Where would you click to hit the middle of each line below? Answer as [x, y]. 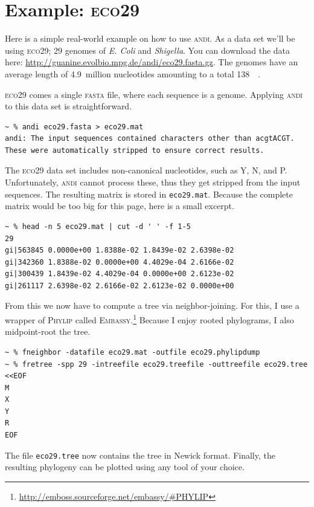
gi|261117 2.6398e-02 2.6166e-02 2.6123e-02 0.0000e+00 [120, 286]
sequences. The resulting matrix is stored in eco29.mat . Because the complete [149, 194]
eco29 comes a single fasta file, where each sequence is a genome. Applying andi [154, 94]
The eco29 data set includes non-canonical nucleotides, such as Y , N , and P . [146, 170]
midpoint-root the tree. [48, 331]
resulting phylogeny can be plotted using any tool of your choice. [125, 467]
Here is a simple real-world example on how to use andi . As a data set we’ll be [150, 38]
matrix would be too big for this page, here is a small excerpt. [120, 206]
